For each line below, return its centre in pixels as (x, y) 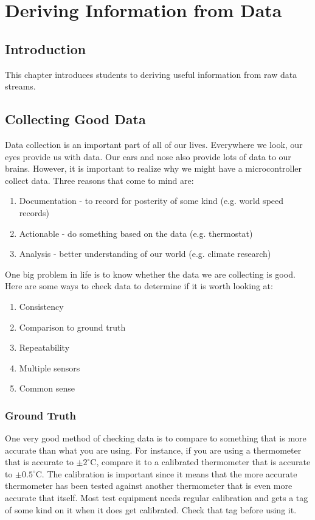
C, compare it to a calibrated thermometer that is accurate (200, 462)
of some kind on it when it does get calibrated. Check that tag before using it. (151, 509)
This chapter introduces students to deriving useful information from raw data (151, 74)
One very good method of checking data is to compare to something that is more (156, 438)
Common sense (47, 388)
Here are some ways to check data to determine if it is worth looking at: (139, 286)
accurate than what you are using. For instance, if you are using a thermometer (153, 450)
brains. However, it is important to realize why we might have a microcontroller (154, 168)
